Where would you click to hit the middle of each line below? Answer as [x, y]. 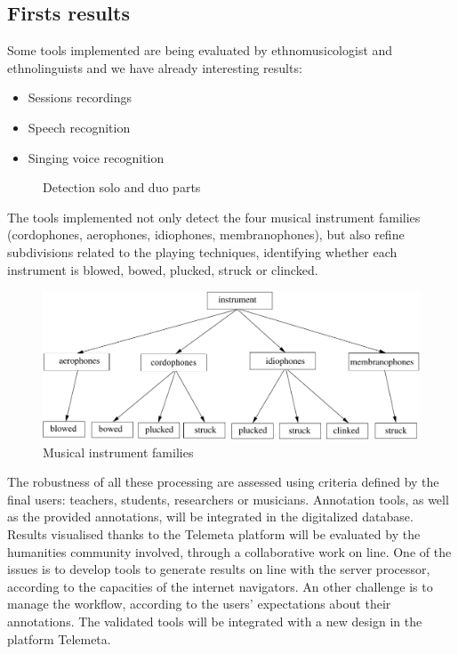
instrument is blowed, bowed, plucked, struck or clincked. [163, 269]
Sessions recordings [80, 97]
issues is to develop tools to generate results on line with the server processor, [219, 569]
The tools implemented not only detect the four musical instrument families [214, 217]
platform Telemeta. [59, 638]
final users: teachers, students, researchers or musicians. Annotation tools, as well [228, 499]
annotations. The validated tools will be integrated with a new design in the [215, 621]
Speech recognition [79, 127]
